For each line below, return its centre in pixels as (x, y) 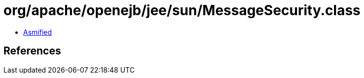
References (32, 51)
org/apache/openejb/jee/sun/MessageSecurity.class (182, 10)
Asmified (38, 32)
